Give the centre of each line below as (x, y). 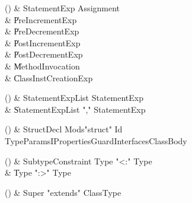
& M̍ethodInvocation (42, 66)
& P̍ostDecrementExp (44, 54)
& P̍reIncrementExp (41, 19)
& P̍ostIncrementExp (43, 42)
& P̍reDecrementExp (42, 31)
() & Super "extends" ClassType (63, 192)
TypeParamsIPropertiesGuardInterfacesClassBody (96, 140)
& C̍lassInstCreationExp (49, 77)
